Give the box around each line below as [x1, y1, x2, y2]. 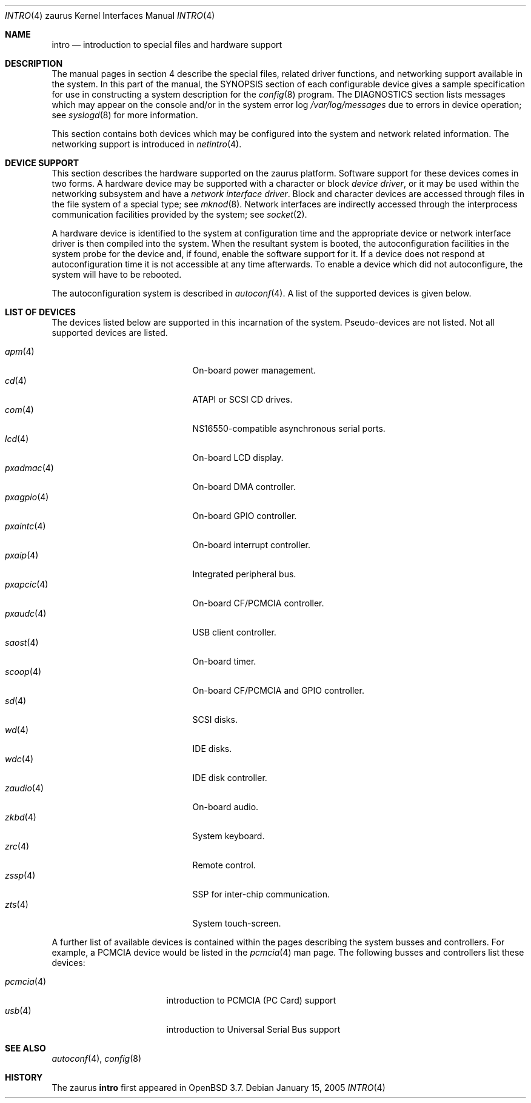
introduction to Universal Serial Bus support [166, 1024, 341, 1034]
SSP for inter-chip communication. [192, 889, 330, 899]
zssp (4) [5, 870, 36, 880]
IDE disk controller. [192, 773, 267, 783]
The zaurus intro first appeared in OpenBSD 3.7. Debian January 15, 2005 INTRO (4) [52, 1082, 386, 1093]
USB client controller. [192, 627, 276, 637]
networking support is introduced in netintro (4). [52, 139, 242, 149]
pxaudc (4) [5, 608, 47, 619]
